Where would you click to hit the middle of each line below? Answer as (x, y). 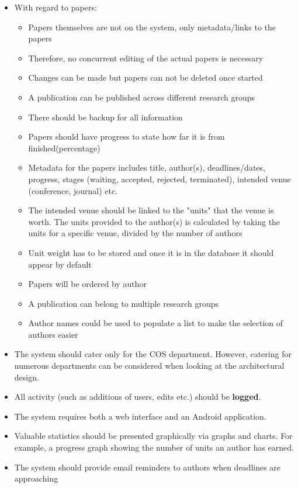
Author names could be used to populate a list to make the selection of (156, 323)
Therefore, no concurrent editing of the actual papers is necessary (146, 58)
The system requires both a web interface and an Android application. (140, 416)
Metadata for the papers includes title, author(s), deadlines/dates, (147, 167)
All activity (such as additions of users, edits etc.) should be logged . (138, 397)
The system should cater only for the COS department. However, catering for (153, 354)
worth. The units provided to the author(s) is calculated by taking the (154, 221)
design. (27, 377)
